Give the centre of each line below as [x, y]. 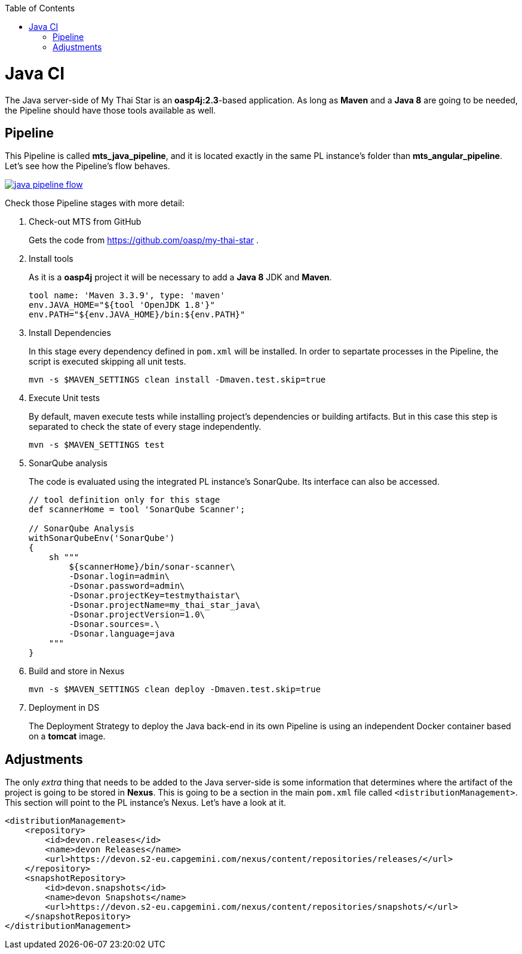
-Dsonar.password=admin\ [127, 586]
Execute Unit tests [65, 398]
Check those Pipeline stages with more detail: [95, 203]
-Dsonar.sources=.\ [114, 624]
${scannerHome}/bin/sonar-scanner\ [152, 567]
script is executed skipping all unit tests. [108, 362]
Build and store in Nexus [77, 671]
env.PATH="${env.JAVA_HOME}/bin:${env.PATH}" [137, 315]
